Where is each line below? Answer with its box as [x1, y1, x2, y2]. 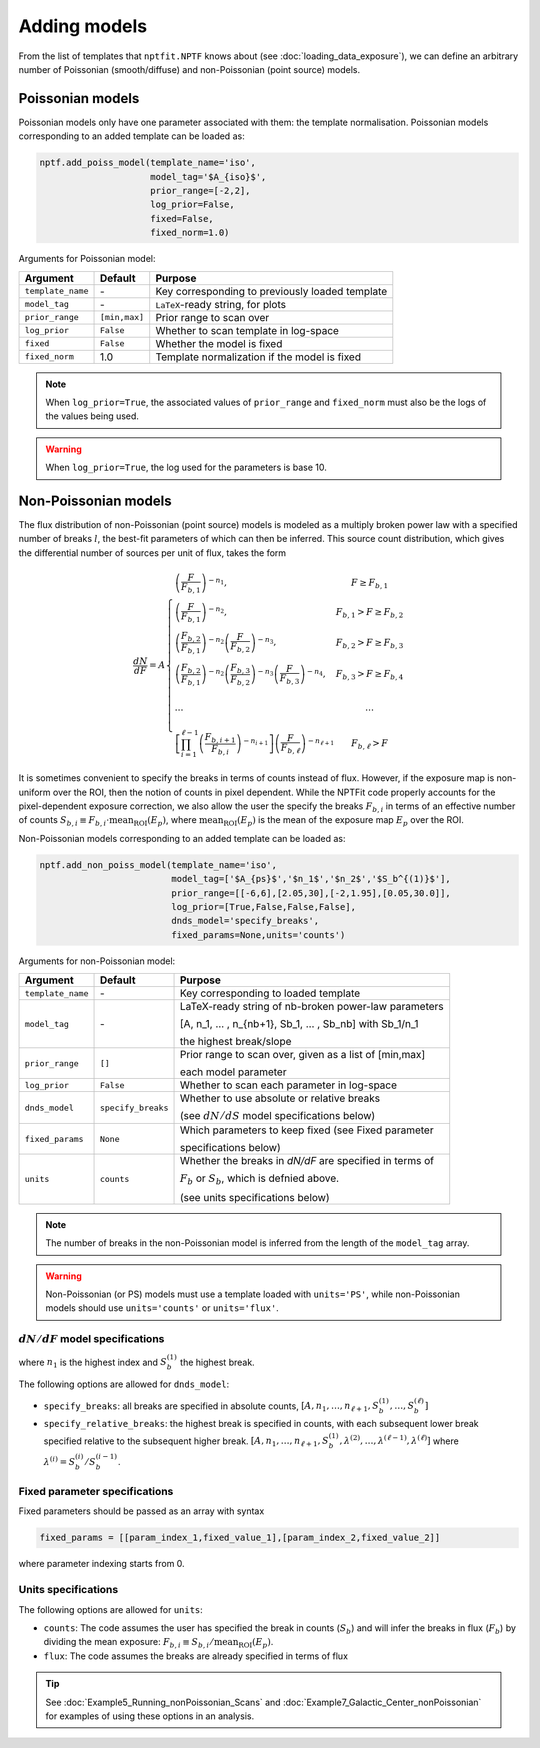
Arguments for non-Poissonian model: [18, 955, 176, 967]
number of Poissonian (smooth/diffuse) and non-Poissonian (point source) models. [18, 63, 360, 75]
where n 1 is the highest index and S [18, 1356, 167, 1370]
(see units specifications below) [180, 1190, 330, 1204]
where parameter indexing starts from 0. [18, 1558, 185, 1570]
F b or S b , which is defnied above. [180, 1171, 340, 1187]
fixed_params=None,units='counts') [171, 929, 346, 940]
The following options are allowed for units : [18, 1603, 204, 1615]
